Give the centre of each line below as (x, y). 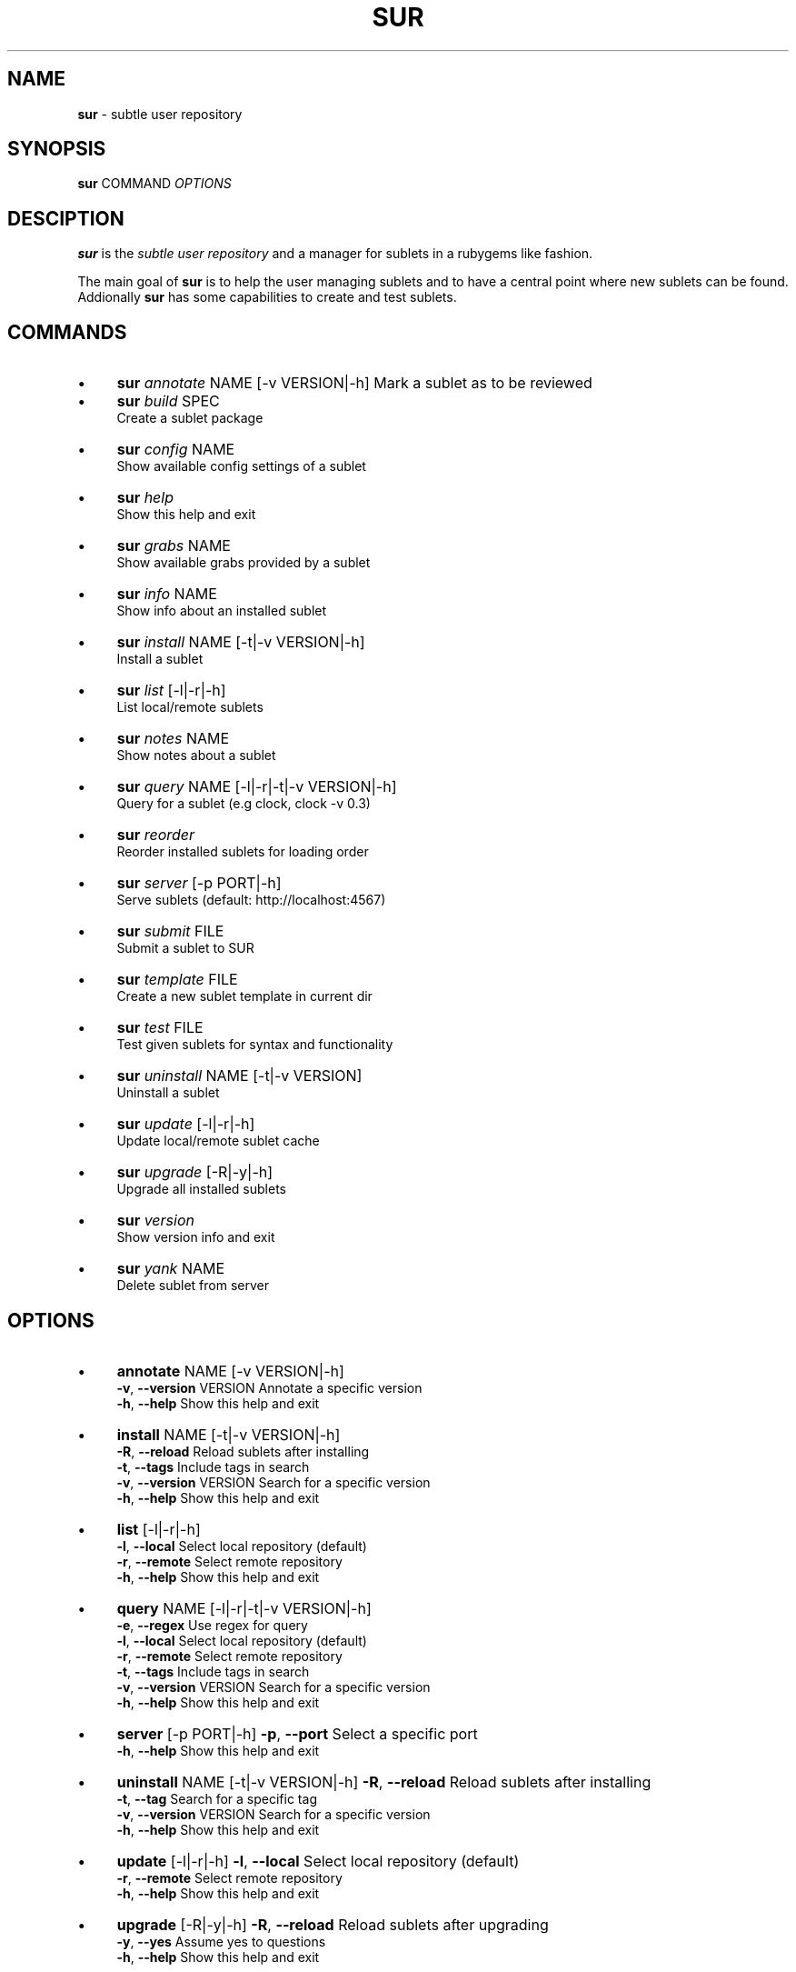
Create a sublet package (190, 418)
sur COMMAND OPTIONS (154, 184)
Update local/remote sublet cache (218, 1141)
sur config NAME (176, 450)
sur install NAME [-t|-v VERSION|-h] (241, 642)
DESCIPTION (66, 218)
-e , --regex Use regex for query (212, 1625)
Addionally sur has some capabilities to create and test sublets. (267, 297)
